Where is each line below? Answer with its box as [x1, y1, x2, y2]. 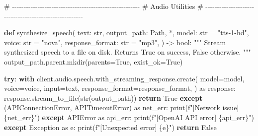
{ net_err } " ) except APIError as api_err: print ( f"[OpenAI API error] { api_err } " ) [4, 112, 254, 122]
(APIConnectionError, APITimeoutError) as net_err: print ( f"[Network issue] [4, 102, 239, 113]
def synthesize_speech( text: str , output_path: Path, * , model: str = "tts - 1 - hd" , [4, 27, 249, 38]
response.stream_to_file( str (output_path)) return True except [4, 92, 203, 103]
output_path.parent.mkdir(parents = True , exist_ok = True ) [4, 56, 183, 67]
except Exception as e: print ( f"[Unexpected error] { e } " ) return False [4, 122, 217, 132]
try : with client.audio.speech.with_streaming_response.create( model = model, [4, 73, 245, 83]
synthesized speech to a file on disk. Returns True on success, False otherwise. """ [4, 47, 251, 57]
